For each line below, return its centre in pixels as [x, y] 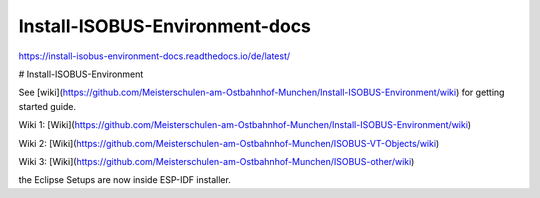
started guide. [47, 106]
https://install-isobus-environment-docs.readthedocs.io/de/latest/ [154, 56]
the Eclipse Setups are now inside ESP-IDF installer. [125, 180]
